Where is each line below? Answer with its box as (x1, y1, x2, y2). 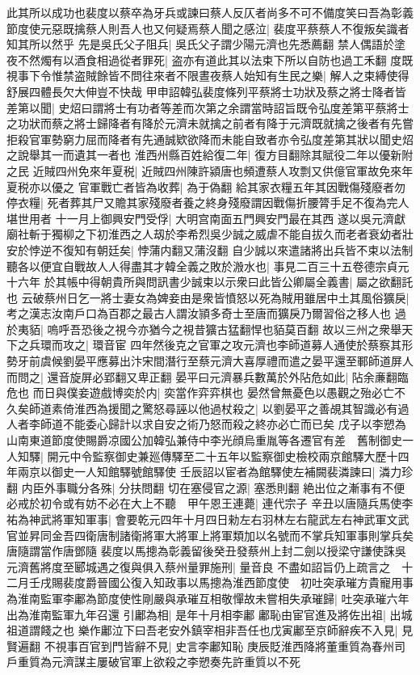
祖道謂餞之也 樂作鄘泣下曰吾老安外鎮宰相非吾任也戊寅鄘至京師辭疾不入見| (6, 622, 398, 639)
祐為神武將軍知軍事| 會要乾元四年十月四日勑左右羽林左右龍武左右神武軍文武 (6, 511, 409, 527)
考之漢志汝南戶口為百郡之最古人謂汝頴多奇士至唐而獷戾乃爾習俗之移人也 (6, 305, 391, 322)
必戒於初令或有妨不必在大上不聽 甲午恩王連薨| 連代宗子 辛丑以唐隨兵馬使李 (6, 495, 414, 512)
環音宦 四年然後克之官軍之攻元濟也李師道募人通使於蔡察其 (92, 336, 402, 353)
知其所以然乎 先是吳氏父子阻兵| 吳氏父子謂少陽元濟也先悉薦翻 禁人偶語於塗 (6, 36, 405, 53)
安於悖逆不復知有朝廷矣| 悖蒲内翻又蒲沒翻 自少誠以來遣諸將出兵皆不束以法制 (6, 241, 414, 258)
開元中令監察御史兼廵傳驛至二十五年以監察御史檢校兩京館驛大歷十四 (47, 447, 409, 464)
